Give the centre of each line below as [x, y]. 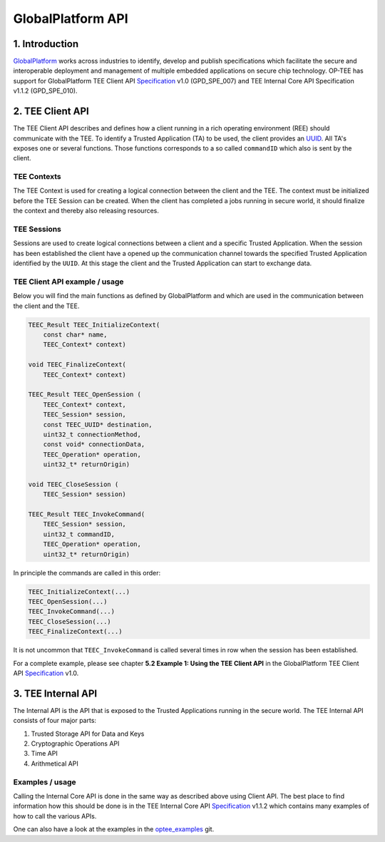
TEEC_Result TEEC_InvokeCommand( [87, 514]
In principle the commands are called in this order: [87, 573]
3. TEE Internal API [55, 693]
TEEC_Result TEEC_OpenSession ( [85, 395]
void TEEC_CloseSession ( [73, 484]
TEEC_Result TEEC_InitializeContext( [94, 325]
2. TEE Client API [51, 112]
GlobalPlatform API [71, 19]
